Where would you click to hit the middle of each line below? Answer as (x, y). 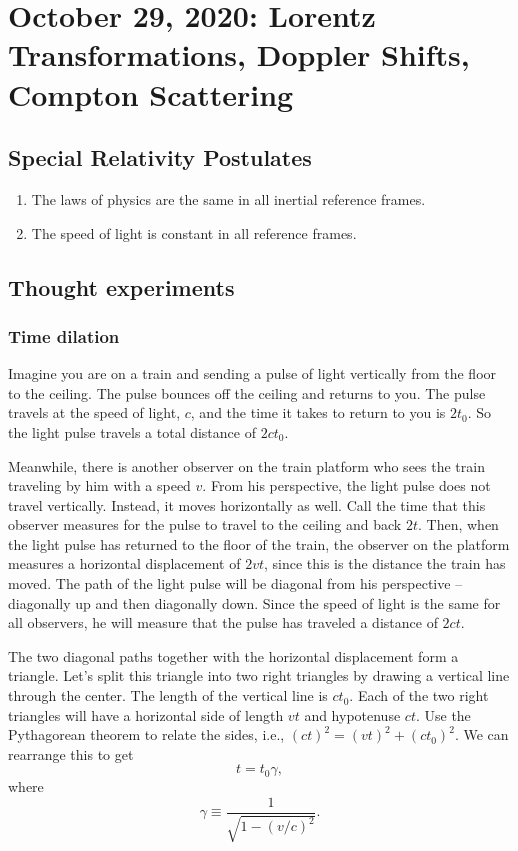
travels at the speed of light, (94, 412)
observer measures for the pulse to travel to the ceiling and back (205, 524)
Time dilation (64, 335)
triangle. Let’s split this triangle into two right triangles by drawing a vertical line (259, 675)
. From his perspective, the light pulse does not (346, 485)
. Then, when (458, 524)
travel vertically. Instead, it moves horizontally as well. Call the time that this (247, 504)
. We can (481, 734)
